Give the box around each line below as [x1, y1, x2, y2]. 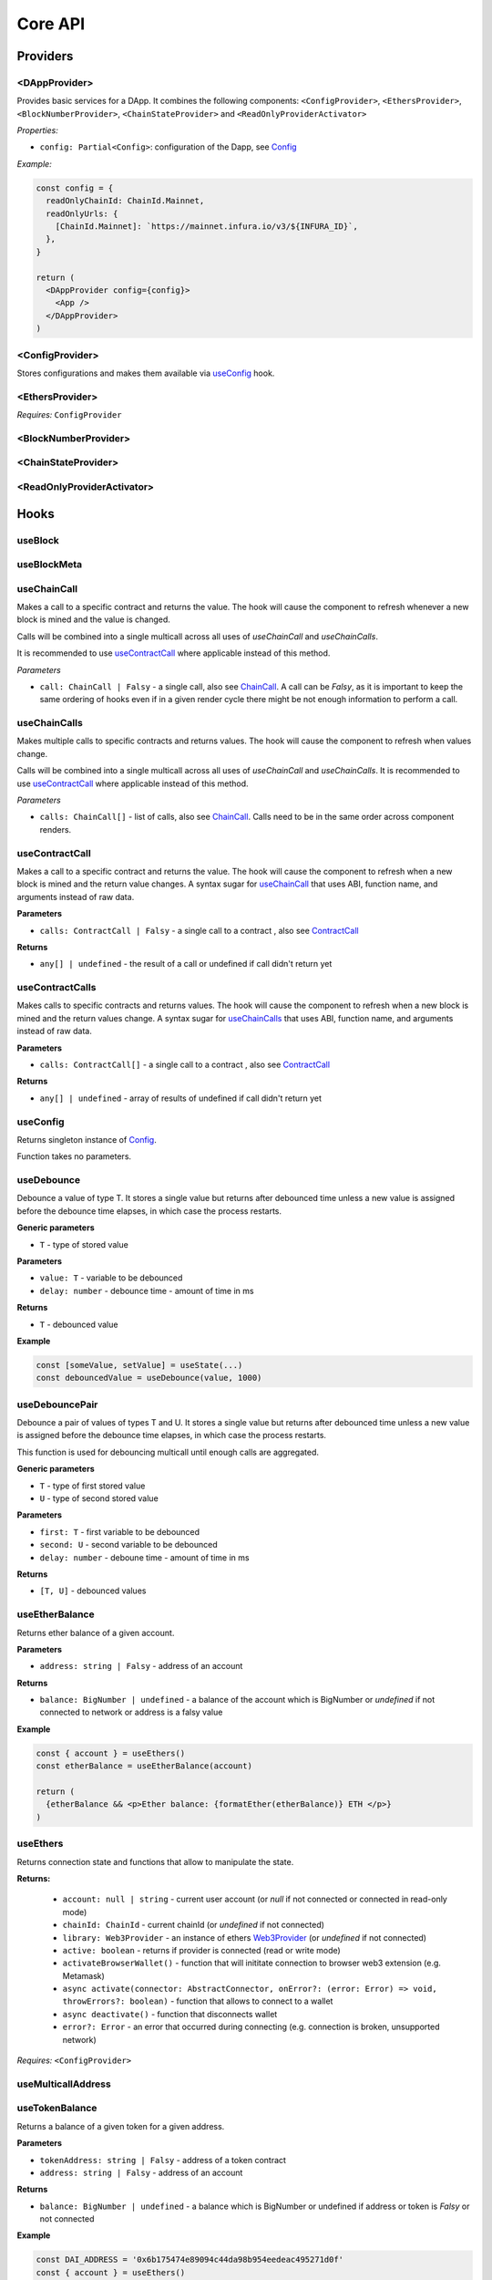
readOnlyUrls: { [46, 208, 118, 219]
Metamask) [62, 1970, 105, 1981]
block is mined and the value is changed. [16, 614, 170, 625]
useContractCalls [16, 981, 97, 994]
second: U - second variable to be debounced [39, 1539, 218, 1550]
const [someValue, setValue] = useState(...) [36, 1360, 243, 1370]
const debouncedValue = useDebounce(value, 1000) [36, 1373, 262, 1384]
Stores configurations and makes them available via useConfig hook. [16, 368, 275, 378]
